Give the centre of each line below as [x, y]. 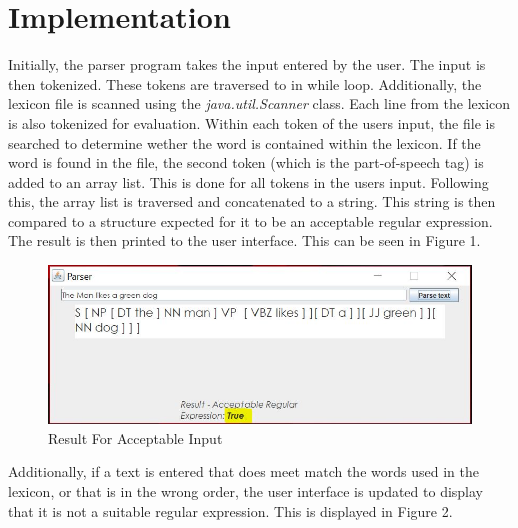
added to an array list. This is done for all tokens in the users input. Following [248, 181]
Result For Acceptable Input [135, 437]
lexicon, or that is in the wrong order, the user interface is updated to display [246, 490]
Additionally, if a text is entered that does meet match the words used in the [243, 471]
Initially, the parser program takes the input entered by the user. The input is [247, 64]
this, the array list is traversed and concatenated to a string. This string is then [252, 201]
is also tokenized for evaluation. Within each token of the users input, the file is [251, 122]
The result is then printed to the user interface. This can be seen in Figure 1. [244, 240]
